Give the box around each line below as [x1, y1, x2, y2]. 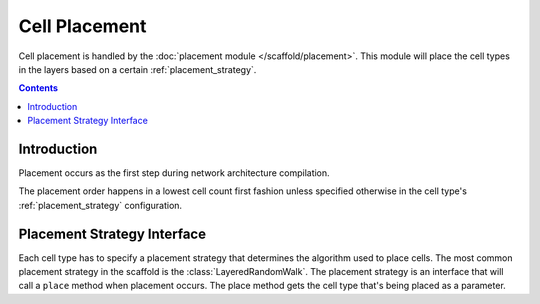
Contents [18, 82, 59, 94]
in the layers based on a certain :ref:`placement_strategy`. [18, 63, 257, 75]
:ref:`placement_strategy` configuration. [18, 199, 183, 211]
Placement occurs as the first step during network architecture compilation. [18, 167, 330, 179]
